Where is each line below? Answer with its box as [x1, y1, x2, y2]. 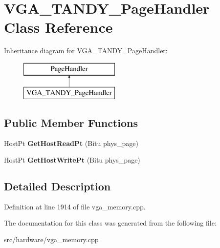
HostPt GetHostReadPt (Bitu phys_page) [4, 138, 139, 148]
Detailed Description [4, 178, 111, 193]
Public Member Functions [4, 115, 138, 130]
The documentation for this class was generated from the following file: [4, 218, 217, 228]
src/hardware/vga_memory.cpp [4, 234, 99, 244]
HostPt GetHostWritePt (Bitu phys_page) [4, 154, 140, 165]
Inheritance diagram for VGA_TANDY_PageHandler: [4, 45, 168, 56]
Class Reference [4, 17, 113, 37]
